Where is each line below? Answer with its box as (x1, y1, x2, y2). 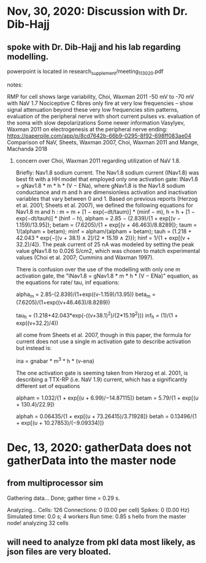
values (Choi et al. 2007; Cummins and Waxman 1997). (15, 254, 154, 261)
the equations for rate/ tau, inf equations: (15, 278, 120, 286)
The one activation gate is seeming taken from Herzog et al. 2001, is (15, 369, 188, 376)
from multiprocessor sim (7, 478, 104, 489)
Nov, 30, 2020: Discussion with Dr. (7, 4, 188, 18)
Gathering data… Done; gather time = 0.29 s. (7, 494, 120, 502)
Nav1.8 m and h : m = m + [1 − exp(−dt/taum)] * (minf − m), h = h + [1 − (15, 208, 196, 215)
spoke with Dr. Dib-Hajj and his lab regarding (7, 42, 181, 52)
